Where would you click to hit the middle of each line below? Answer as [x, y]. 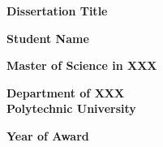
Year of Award [48, 135]
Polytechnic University [71, 108]
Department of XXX [66, 92]
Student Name [48, 38]
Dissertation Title [57, 11]
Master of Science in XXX [82, 65]
